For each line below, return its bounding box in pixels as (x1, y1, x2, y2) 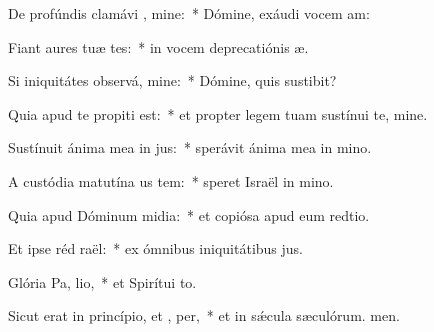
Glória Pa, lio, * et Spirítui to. (8, 271, 197, 292)
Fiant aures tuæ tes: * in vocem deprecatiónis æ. (8, 36, 309, 57)
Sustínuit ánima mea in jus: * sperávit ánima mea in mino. (8, 137, 372, 158)
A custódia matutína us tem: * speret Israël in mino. (8, 170, 334, 191)
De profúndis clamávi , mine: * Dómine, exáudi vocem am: (8, 3, 370, 23)
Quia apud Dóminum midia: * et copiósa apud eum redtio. (8, 204, 370, 225)
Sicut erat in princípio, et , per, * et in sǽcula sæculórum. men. (8, 305, 400, 326)
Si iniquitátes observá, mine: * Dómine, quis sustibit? (8, 70, 337, 91)
